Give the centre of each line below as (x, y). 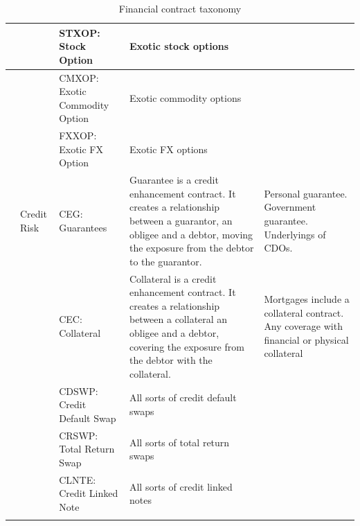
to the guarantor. (165, 261)
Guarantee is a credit (174, 180)
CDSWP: (79, 391)
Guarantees (83, 227)
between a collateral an (178, 319)
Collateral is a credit (173, 278)
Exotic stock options (179, 46)
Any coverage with (303, 326)
